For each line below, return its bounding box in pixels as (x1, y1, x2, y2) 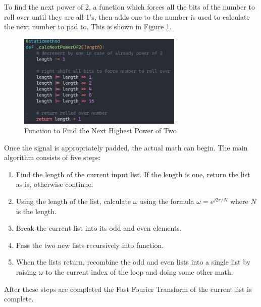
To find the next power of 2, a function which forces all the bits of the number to (4, 2, 255, 12)
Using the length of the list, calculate (16, 196, 131, 207)
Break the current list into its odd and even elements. (16, 223, 182, 233)
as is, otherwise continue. (16, 179, 93, 189)
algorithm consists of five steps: (4, 152, 101, 163)
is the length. (16, 206, 57, 216)
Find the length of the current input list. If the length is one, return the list (16, 169, 250, 179)
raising (16, 267, 37, 277)
